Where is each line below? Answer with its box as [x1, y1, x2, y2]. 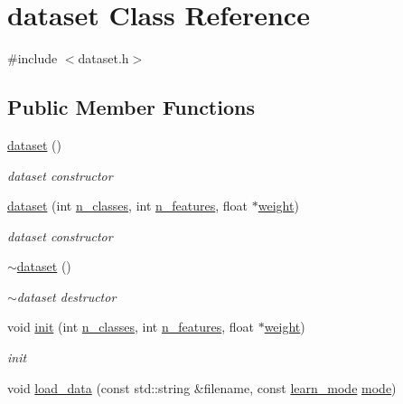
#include [7, 49, 58, 68]
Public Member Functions [7, 93, 255, 121]
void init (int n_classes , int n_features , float [7, 317, 254, 336]
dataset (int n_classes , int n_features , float [7, 196, 248, 215]
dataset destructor [16, 287, 117, 305]
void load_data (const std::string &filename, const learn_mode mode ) [7, 378, 397, 397]
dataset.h [78, 49, 129, 68]
